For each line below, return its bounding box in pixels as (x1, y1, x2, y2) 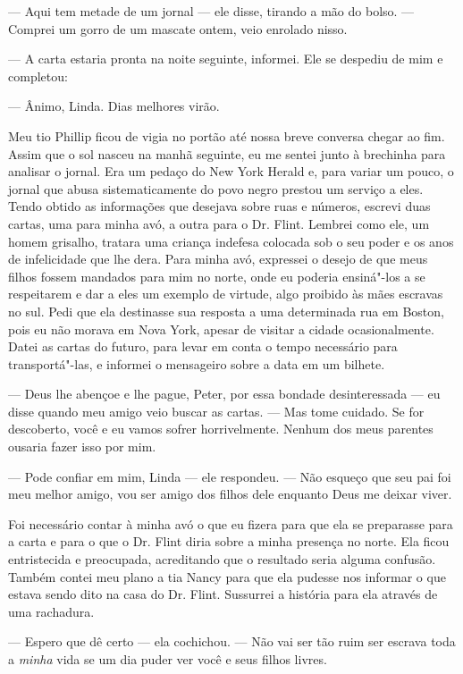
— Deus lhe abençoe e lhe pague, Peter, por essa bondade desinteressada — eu (8, 384, 441, 403)
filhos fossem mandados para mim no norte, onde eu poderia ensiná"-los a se (8, 266, 425, 285)
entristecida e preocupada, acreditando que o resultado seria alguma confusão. (8, 550, 436, 569)
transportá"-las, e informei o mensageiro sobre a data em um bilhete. (8, 354, 385, 373)
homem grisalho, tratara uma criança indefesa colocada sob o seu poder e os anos (8, 232, 454, 250)
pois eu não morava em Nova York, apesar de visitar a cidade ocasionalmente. (8, 319, 434, 338)
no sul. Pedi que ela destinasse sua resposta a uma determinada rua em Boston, (8, 301, 444, 320)
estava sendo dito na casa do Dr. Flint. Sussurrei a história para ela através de (8, 585, 438, 603)
